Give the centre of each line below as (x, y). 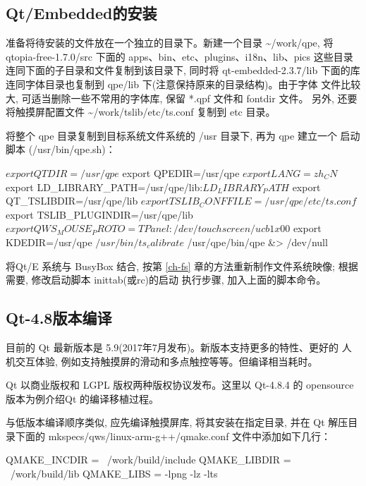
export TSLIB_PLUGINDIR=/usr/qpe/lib (99, 214)
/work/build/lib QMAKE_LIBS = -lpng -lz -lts (114, 474)
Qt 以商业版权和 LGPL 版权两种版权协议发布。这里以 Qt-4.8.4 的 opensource (180, 385)
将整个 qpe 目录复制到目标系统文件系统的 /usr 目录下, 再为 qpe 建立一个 (171, 135)
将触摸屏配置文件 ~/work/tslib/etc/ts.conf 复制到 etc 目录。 (141, 112)
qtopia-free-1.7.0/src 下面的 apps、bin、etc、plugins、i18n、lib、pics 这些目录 (179, 56)
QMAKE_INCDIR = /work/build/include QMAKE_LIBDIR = (148, 460)
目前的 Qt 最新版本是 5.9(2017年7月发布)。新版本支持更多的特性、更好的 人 (179, 347)
